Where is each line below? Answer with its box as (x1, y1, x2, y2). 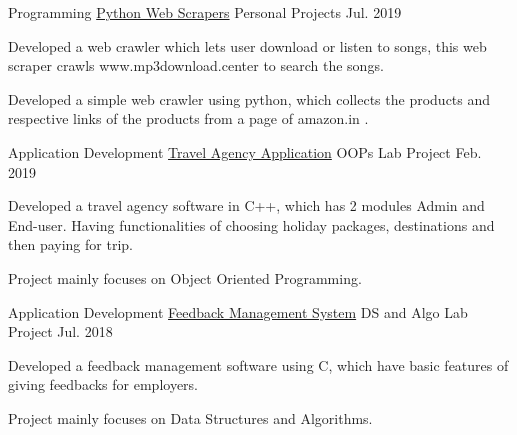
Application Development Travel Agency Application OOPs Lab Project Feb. (8, 141, 482, 162)
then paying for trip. (8, 234, 133, 255)
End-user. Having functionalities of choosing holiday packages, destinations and (8, 214, 495, 235)
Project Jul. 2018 (8, 321, 113, 342)
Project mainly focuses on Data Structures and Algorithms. (8, 407, 373, 428)
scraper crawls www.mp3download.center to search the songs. (8, 55, 384, 76)
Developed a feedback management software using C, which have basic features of (8, 354, 509, 375)
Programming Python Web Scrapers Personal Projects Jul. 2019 (8, 2, 402, 22)
